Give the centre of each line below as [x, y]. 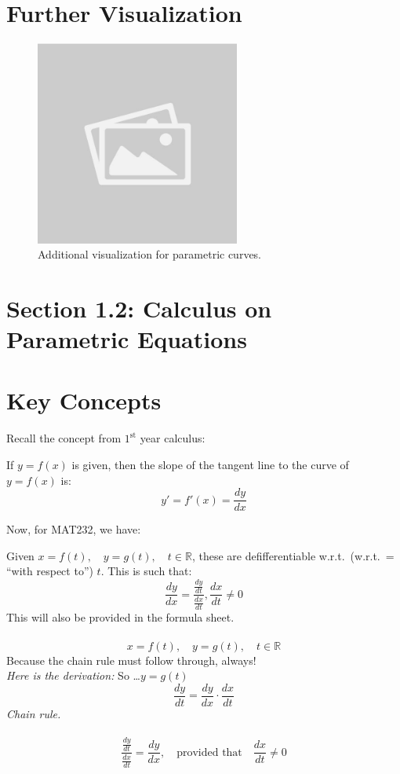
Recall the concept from [64, 438]
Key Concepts [84, 400]
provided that [209, 752]
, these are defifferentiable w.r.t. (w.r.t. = [293, 555]
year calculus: [173, 438]
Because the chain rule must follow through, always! [131, 660]
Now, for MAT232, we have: [74, 529]
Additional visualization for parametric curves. [150, 254]
